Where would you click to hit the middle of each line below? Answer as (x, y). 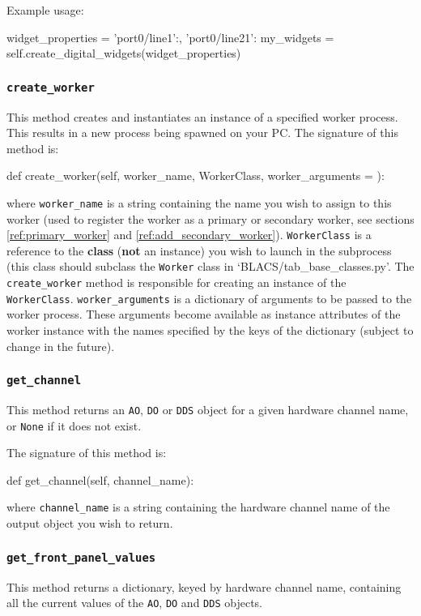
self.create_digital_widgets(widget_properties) (124, 53)
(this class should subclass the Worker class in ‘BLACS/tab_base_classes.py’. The (210, 266)
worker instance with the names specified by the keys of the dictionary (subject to (210, 330)
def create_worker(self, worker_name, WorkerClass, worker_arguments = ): (196, 175)
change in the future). (61, 346)
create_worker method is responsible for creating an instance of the (176, 282)
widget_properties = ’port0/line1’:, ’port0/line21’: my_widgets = (170, 37)
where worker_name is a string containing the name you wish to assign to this (199, 202)
